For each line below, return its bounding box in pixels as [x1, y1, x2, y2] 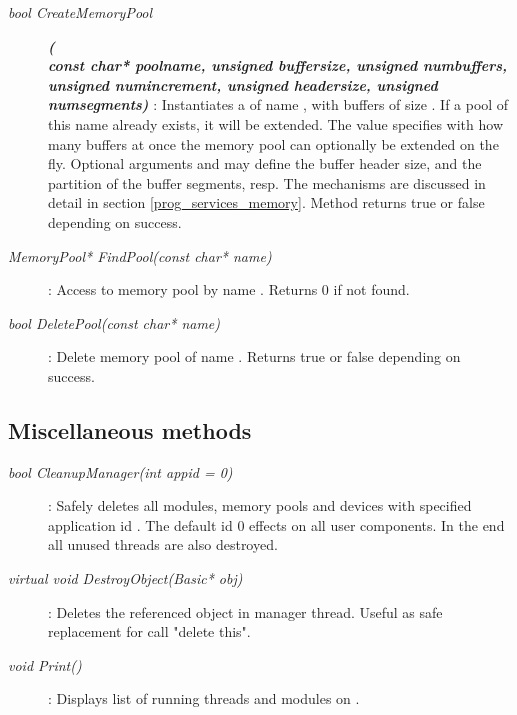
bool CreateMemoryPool [8, 2, 153, 22]
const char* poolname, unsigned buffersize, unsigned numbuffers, [48, 55, 508, 76]
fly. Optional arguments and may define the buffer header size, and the [48, 153, 482, 174]
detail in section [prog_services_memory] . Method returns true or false [48, 192, 485, 213]
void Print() [8, 654, 82, 675]
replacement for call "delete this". [48, 621, 251, 642]
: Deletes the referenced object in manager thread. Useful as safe [48, 601, 443, 622]
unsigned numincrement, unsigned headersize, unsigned [48, 74, 438, 95]
